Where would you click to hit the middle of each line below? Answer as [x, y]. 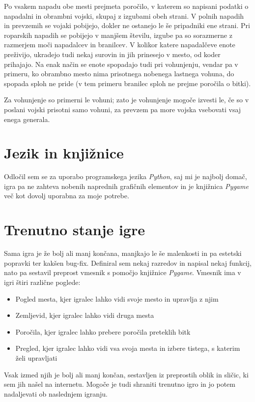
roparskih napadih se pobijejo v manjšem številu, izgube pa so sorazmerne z [118, 35]
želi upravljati [36, 357]
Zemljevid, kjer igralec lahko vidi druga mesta [85, 315]
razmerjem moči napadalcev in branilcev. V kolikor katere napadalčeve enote [120, 45]
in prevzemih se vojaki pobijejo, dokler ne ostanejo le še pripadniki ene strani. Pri [127, 25]
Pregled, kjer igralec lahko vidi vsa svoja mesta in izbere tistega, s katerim [128, 348]
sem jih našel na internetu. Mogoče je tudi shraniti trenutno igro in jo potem [120, 384]
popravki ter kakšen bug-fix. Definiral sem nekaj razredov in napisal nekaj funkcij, [128, 263]
